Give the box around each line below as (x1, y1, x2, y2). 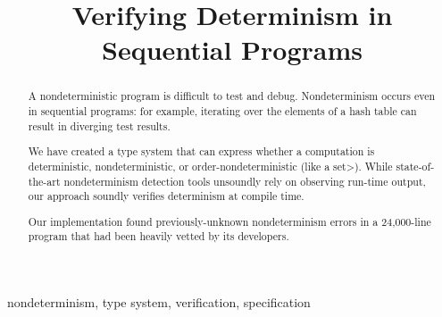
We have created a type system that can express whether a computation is (28, 144, 375, 159)
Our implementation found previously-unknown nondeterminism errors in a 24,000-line (28, 213, 431, 229)
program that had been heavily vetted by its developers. (28, 229, 289, 244)
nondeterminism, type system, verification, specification (7, 293, 311, 312)
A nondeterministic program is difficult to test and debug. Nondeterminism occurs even (28, 88, 436, 104)
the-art (28, 173, 61, 188)
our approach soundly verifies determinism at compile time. (28, 188, 304, 204)
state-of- (396, 158, 435, 173)
